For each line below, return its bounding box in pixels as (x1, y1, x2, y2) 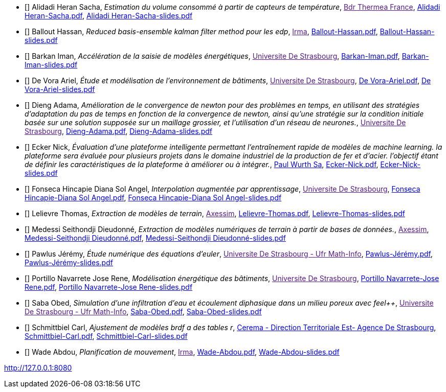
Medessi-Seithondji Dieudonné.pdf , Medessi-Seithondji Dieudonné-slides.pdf (25, 234, 286, 242)
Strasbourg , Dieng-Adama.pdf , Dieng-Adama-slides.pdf (25, 127, 212, 135)
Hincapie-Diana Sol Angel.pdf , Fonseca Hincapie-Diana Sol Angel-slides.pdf (25, 193, 282, 202)
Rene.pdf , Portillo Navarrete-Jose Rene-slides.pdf (25, 283, 193, 291)
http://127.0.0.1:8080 (4, 363, 72, 372)
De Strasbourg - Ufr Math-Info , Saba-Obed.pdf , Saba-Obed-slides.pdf (25, 307, 262, 316)
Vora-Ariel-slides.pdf (25, 85, 95, 94)
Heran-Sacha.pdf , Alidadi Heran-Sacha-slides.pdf (25, 11, 193, 20)
